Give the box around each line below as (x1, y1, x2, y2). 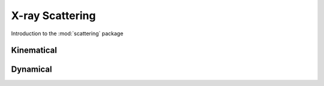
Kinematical (11, 45, 57, 56)
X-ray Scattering (11, 9, 96, 22)
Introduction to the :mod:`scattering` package (11, 30, 124, 37)
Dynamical (11, 64, 52, 75)
